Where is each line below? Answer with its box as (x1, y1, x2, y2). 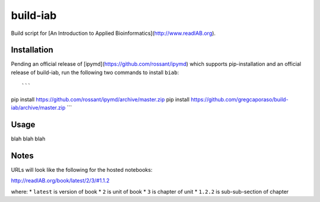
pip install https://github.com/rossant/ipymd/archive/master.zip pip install (11, 95, 190, 103)
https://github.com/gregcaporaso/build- (190, 95, 289, 103)
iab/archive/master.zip (11, 104, 66, 111)
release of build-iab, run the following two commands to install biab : (11, 69, 179, 76)
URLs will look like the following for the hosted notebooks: (11, 166, 153, 173)
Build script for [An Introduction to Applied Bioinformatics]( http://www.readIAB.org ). (11, 30, 216, 37)
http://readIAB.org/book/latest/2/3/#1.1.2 (11, 177, 110, 184)
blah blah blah (11, 135, 46, 142)
